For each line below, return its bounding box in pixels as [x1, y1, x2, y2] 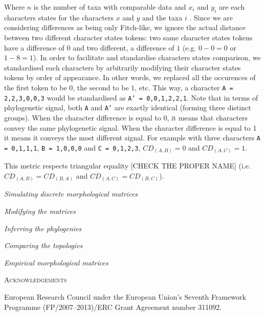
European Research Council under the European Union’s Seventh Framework [4, 291, 246, 302]
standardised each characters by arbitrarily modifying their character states [4, 62, 241, 72]
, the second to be [73, 82, 129, 92]
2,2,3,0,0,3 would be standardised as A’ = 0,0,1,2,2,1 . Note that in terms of [4, 92, 258, 103]
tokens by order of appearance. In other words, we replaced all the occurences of [4, 72, 256, 83]
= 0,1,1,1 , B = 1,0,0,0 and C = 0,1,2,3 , [4, 142, 141, 153]
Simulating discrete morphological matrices [4, 188, 138, 199]
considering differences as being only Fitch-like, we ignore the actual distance [4, 22, 246, 33]
